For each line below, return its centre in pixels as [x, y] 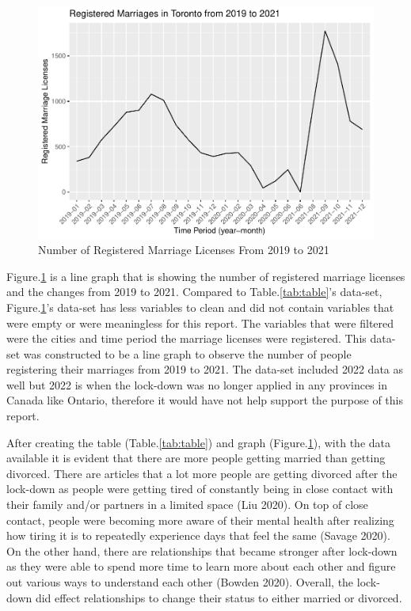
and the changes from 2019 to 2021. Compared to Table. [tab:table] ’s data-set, [194, 292]
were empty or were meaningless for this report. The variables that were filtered [200, 323]
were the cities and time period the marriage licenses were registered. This [186, 338]
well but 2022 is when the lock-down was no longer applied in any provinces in [197, 384]
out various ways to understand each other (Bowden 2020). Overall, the [180, 582]
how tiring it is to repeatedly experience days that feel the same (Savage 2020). [198, 535]
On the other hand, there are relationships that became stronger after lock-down [202, 550]
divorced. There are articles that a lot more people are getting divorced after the [202, 473]
